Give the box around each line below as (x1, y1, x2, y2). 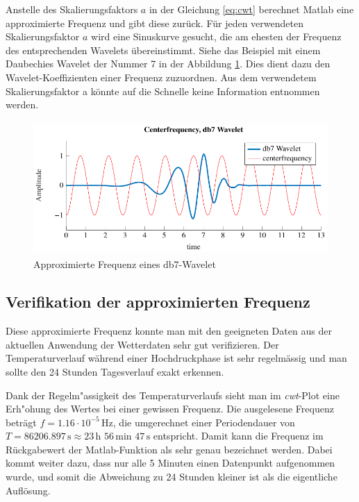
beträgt (6, 415, 37, 429)
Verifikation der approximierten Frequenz (6, 291, 310, 312)
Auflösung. (6, 483, 51, 497)
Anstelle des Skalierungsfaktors (6, 2, 138, 16)
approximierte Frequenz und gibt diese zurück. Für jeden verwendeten (6, 15, 303, 30)
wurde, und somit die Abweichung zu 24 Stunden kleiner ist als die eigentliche (6, 469, 337, 484)
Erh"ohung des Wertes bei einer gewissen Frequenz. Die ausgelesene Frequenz (6, 401, 334, 416)
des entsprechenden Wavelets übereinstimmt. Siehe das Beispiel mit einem (6, 42, 321, 57)
